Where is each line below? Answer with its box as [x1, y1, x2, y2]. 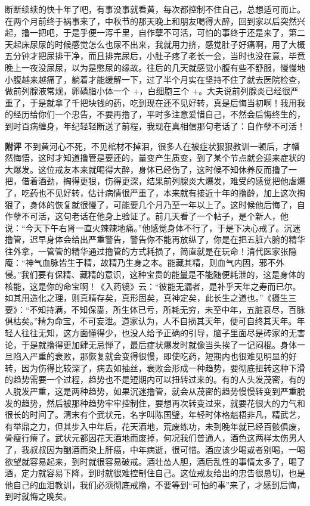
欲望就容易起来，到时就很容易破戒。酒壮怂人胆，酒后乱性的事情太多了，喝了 [5, 455, 305, 467]
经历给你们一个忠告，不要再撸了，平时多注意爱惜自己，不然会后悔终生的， [13, 108, 305, 120]
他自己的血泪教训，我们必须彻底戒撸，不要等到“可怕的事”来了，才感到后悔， [5, 478, 305, 491]
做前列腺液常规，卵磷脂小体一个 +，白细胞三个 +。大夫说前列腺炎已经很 [5, 85, 291, 97]
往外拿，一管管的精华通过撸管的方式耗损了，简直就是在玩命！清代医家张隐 [5, 244, 297, 257]
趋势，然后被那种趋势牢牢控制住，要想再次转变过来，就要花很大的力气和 [21, 396, 305, 409]
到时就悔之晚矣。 [5, 490, 72, 502]
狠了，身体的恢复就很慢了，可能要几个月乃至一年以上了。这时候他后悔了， [5, 198, 297, 210]
